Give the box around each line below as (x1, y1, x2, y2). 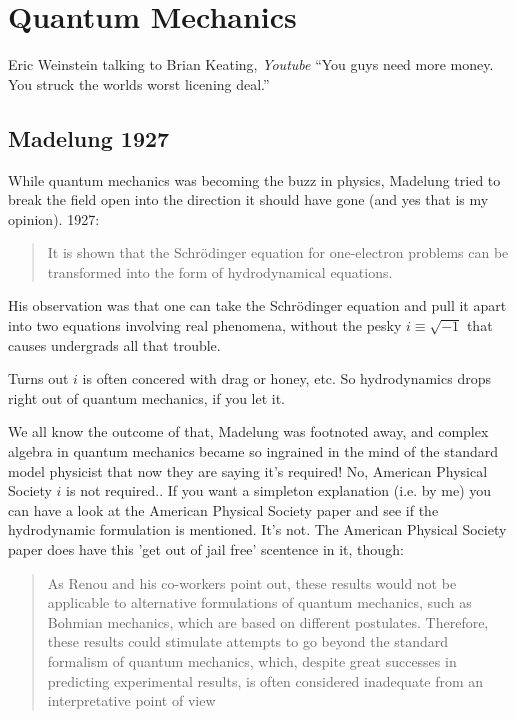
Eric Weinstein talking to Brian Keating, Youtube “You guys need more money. (8, 54, 494, 75)
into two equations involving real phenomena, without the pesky (8, 315, 402, 336)
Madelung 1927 (8, 122, 170, 153)
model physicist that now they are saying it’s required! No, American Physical (8, 460, 488, 481)
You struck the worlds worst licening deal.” (8, 73, 270, 94)
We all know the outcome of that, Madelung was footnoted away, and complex (8, 421, 489, 442)
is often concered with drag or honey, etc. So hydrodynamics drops (82, 368, 491, 389)
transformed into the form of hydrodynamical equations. (47, 261, 393, 282)
